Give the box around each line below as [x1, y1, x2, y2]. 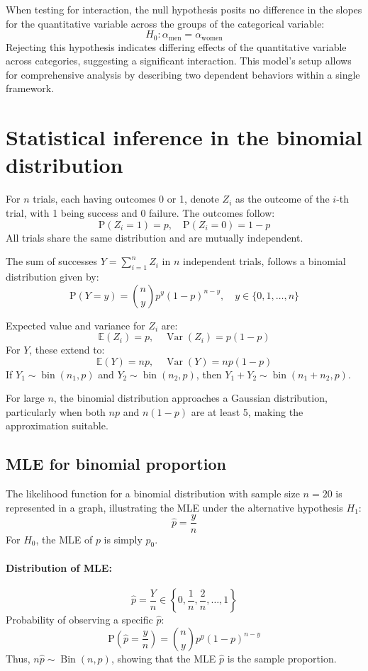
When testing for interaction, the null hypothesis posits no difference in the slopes [6, 2, 362, 16]
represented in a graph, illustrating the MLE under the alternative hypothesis [6, 500, 343, 514]
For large [6, 390, 45, 405]
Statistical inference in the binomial [6, 123, 362, 152]
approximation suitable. [6, 418, 108, 433]
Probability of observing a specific [6, 612, 153, 627]
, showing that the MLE [111, 650, 216, 665]
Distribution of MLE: [6, 560, 112, 575]
